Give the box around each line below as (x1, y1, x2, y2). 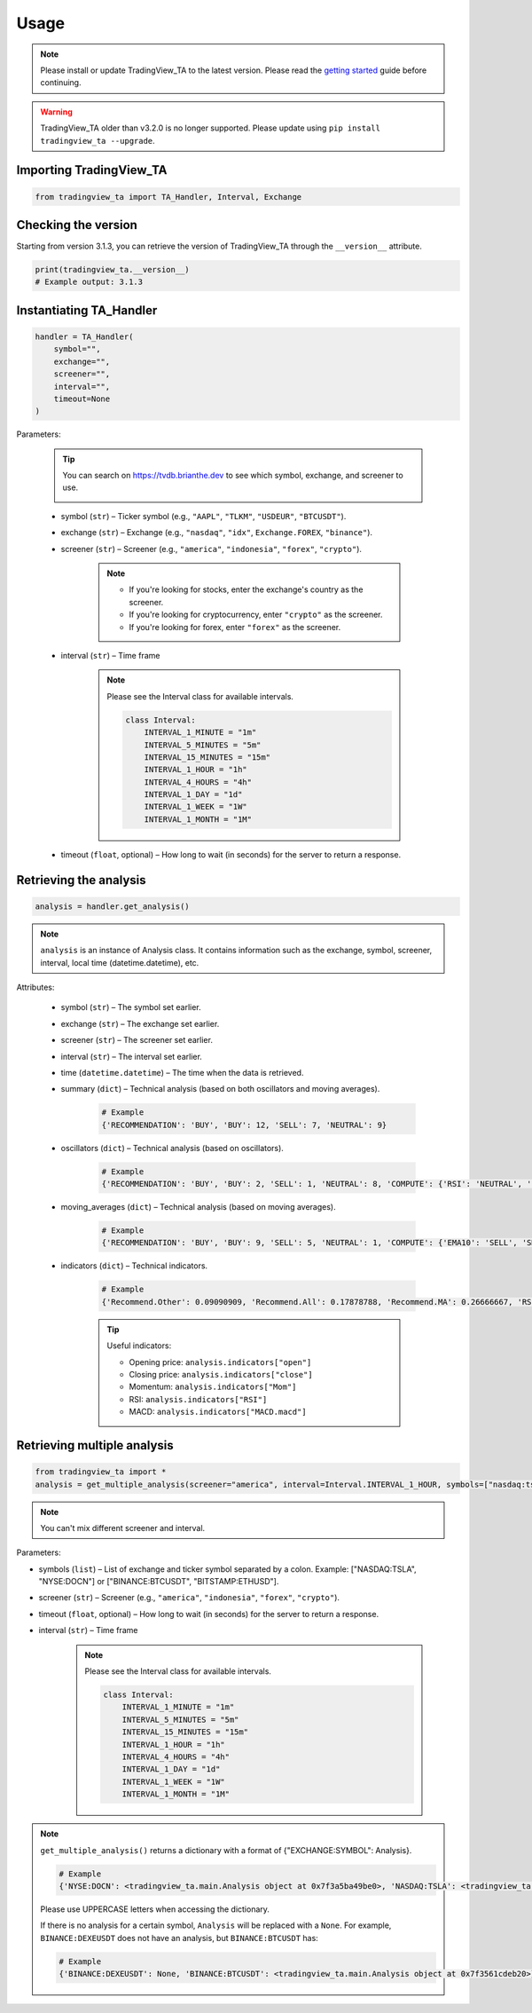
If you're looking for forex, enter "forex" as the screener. (129, 621, 341, 632)
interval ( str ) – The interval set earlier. (60, 1051, 203, 1062)
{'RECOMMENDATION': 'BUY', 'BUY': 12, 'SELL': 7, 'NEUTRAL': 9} (101, 1119, 387, 1130)
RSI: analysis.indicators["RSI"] (129, 1393, 268, 1404)
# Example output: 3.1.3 (35, 277, 144, 288)
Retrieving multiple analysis (16, 1438, 175, 1453)
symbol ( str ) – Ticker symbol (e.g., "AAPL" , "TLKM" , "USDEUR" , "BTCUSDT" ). (60, 510, 347, 521)
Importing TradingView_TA (16, 162, 168, 178)
